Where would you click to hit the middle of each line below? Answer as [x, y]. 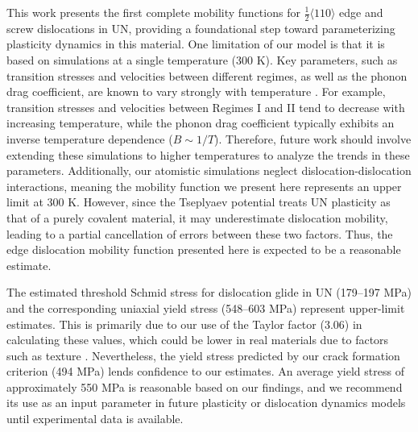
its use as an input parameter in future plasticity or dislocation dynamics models [206, 403]
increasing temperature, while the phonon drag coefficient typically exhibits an [201, 123]
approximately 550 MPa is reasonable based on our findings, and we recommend [205, 386]
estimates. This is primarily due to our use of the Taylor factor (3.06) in [184, 324]
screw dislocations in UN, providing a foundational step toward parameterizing [201, 28]
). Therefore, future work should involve [313, 138]
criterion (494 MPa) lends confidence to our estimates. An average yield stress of [205, 371]
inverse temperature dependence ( [90, 138]
